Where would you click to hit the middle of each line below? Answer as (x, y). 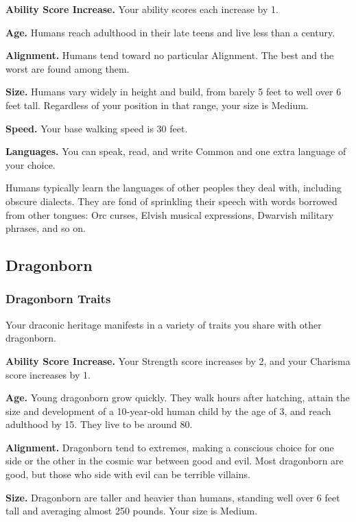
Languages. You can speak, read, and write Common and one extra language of (176, 151)
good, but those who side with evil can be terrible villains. (128, 474)
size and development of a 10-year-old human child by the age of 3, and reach (168, 411)
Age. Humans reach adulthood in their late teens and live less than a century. (170, 32)
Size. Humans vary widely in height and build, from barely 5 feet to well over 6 (174, 92)
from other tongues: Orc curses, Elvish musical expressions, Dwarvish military (170, 214)
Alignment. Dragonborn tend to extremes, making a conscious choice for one (170, 447)
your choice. (31, 164)
